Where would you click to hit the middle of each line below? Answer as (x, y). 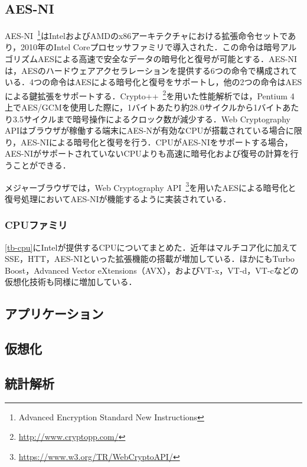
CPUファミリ (36, 225)
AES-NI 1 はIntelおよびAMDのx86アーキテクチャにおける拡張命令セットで (146, 35)
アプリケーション (54, 314)
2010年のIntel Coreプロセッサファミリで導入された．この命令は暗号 (151, 47)
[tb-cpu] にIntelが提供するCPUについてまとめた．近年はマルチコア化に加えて (151, 247)
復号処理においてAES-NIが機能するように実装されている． (118, 198)
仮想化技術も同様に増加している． (71, 282)
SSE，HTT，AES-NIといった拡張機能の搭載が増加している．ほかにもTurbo (150, 259)
